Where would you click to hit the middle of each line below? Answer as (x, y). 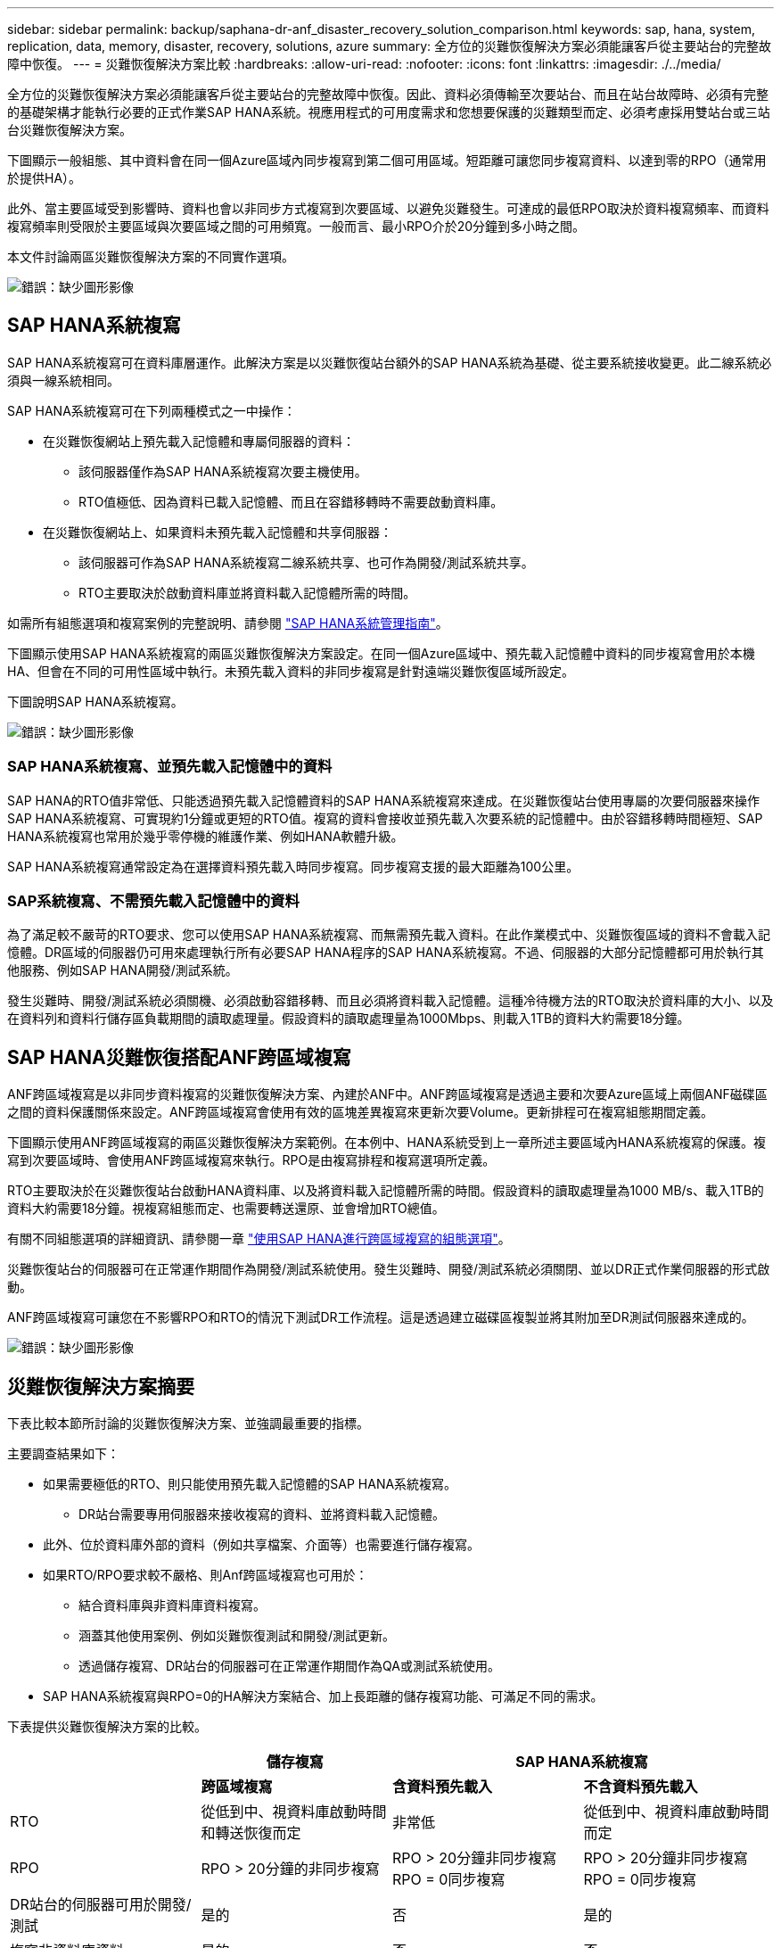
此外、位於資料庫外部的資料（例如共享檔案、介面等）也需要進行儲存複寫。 (261, 1545)
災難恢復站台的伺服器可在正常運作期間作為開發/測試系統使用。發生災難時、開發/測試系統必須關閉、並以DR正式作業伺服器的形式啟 (389, 1269)
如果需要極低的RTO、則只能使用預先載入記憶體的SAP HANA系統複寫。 (250, 1484)
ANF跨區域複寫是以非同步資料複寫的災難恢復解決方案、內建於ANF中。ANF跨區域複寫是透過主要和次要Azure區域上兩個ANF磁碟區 (387, 1094)
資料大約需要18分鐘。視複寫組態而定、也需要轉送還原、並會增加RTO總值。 (226, 1209)
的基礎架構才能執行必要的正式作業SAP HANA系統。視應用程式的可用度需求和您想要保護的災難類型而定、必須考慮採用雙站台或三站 (389, 112)
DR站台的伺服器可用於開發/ (101, 1905)
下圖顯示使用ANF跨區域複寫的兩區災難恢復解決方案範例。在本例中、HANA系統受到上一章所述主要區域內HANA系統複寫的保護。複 (387, 1143)
